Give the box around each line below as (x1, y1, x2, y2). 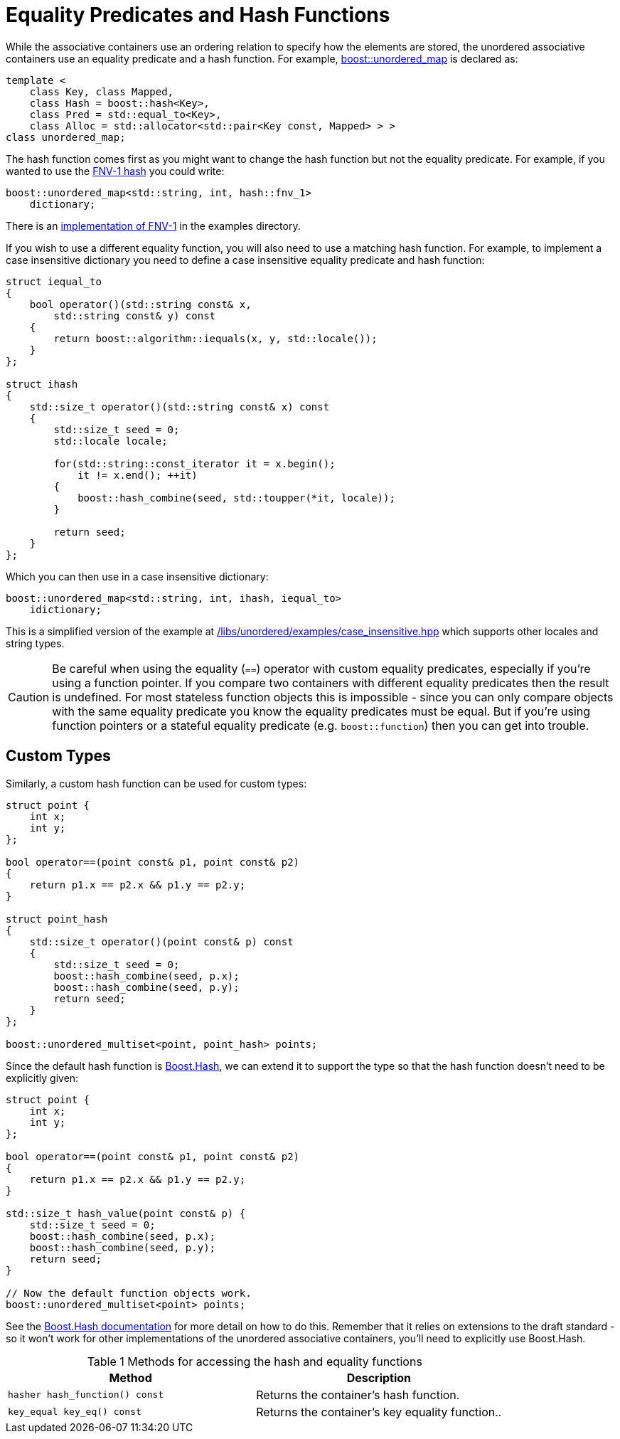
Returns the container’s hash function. (256, 1387, 460, 1402)
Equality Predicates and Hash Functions (6, 3, 390, 27)
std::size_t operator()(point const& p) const (29, 935, 294, 947)
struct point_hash (6, 913, 108, 925)
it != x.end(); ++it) (77, 469, 198, 481)
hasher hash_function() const (8, 1389, 164, 1401)
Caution (8, 689, 50, 704)
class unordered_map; (6, 131, 126, 143)
